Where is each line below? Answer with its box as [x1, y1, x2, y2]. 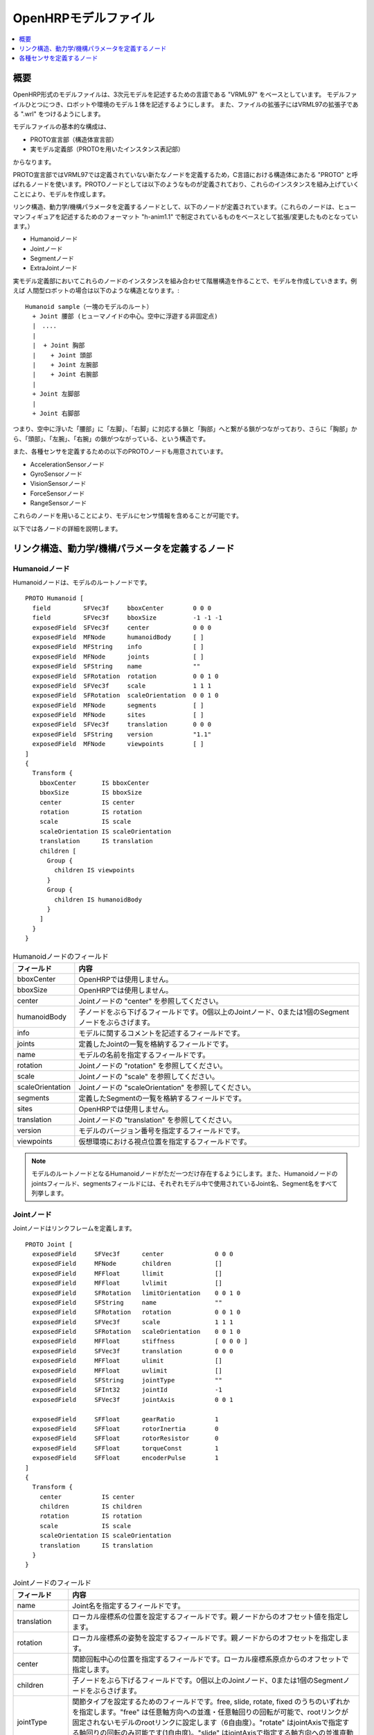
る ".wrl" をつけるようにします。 [12, 110, 105, 118]
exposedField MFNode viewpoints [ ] [32, 740, 204, 748]
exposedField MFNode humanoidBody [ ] [32, 633, 204, 641]
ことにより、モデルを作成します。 [12, 189, 109, 198]
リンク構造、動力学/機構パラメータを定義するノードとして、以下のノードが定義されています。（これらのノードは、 [12, 203, 339, 211]
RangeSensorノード [30, 499, 87, 507]
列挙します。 [31, 1189, 68, 1197]
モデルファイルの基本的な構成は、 [12, 122, 110, 131]
